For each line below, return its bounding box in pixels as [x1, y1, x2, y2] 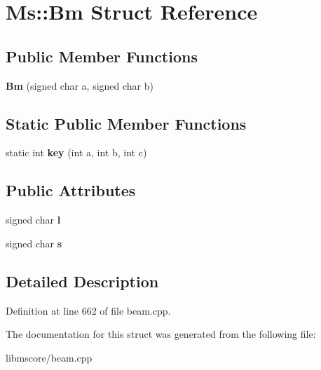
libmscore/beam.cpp [6, 350, 93, 364]
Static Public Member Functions [6, 112, 247, 134]
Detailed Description [6, 270, 159, 292]
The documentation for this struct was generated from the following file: [6, 327, 316, 341]
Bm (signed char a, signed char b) [6, 78, 153, 92]
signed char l [6, 212, 61, 227]
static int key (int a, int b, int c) [6, 145, 147, 160]
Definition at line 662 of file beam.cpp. [6, 303, 171, 317]
